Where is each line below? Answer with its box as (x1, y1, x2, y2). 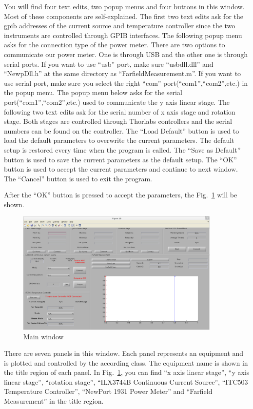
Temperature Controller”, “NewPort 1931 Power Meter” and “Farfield (4, 386, 213, 396)
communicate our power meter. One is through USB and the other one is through (4, 49, 248, 59)
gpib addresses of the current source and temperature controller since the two (4, 20, 235, 31)
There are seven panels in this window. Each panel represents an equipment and (4, 348, 244, 358)
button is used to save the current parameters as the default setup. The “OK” (4, 154, 237, 164)
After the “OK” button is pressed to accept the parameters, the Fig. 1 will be (4, 190, 237, 200)
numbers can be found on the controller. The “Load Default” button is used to (4, 125, 239, 136)
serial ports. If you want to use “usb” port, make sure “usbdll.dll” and (4, 58, 214, 69)
